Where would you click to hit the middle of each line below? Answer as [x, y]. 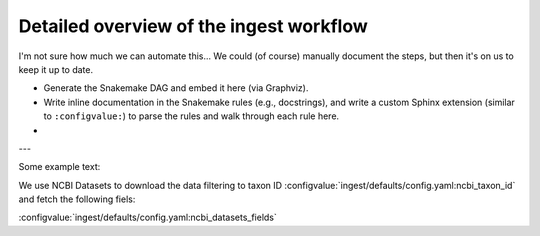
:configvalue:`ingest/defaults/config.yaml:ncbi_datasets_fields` [147, 217]
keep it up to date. [56, 69]
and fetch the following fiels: [77, 199]
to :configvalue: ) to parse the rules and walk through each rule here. [191, 116]
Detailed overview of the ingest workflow [193, 26]
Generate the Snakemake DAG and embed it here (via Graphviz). [176, 88]
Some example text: [59, 167]
